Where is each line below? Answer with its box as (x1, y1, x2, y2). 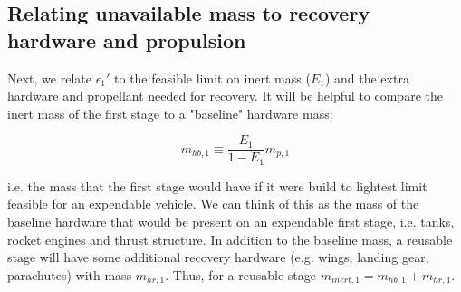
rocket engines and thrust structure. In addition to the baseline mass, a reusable (7, 229, 453, 248)
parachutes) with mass (7, 265, 132, 284)
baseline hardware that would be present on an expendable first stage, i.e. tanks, (7, 212, 455, 231)
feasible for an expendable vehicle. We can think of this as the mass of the (7, 194, 419, 213)
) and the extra (324, 68, 409, 87)
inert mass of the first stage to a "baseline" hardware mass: (7, 103, 333, 122)
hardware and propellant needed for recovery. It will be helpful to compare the (7, 86, 443, 105)
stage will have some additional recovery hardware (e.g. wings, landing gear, (7, 248, 429, 267)
